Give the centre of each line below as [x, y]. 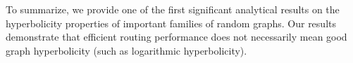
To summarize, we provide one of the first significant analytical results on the [173, 9]
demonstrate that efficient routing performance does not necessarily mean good [176, 37]
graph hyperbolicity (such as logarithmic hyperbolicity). [126, 50]
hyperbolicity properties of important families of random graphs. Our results [171, 23]
